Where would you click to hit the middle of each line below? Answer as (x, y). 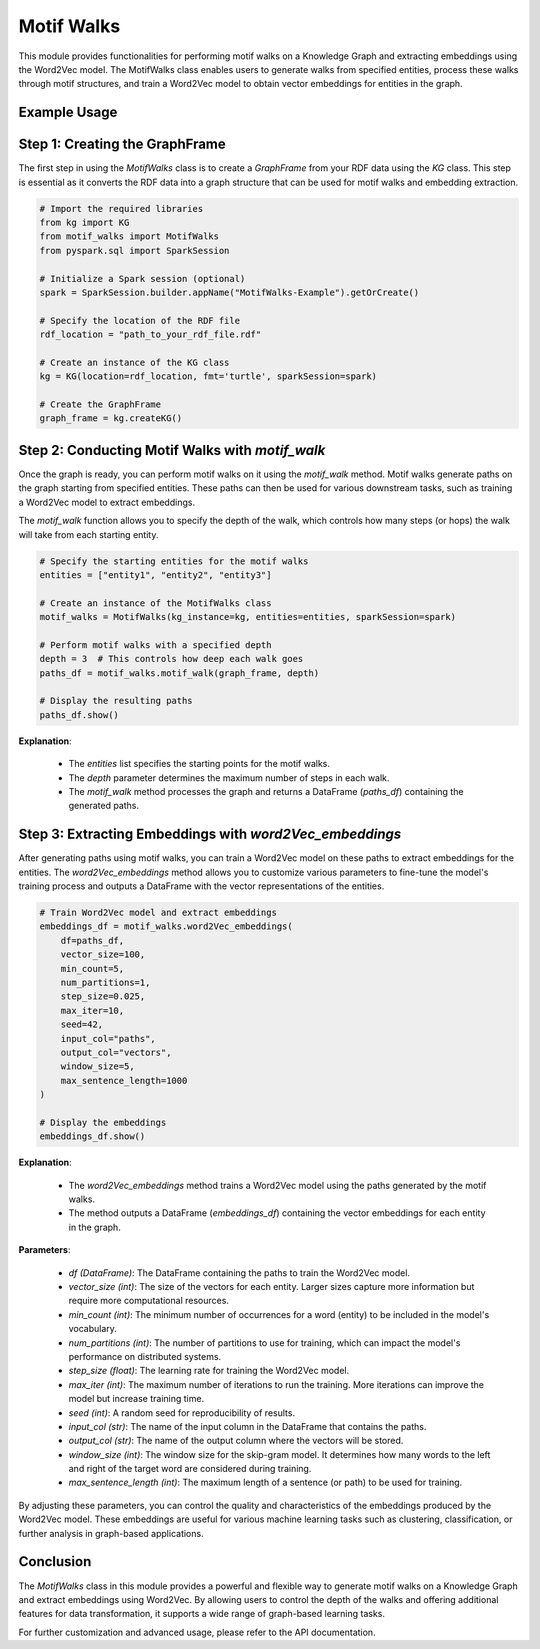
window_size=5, (97, 1066)
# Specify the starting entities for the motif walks (174, 561)
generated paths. (104, 806)
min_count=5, (92, 968)
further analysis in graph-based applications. (111, 1533)
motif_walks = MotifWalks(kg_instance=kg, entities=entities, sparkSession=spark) (248, 617)
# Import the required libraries (121, 208)
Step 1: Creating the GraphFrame (122, 144)
